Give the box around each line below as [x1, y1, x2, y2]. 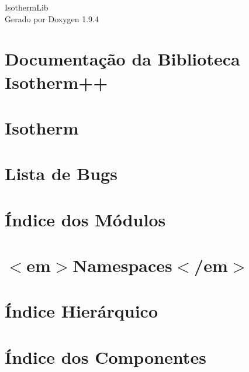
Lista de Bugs [5, 161, 117, 185]
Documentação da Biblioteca [5, 47, 240, 71]
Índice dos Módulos [5, 207, 166, 231]
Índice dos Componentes [5, 345, 206, 368]
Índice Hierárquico [5, 299, 158, 323]
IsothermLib [5, 1, 49, 13]
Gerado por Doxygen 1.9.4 [5, 12, 99, 25]
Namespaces [72, 253, 172, 277]
